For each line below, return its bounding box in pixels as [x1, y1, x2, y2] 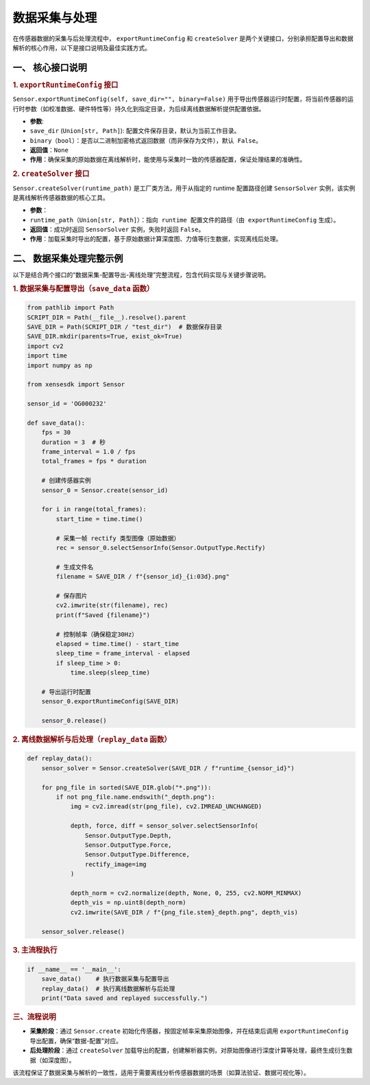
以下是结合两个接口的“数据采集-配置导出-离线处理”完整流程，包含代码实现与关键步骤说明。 [12, 271, 270, 279]
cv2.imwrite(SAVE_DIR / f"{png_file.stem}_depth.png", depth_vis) [70, 908, 298, 916]
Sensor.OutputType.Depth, [84, 831, 172, 839]
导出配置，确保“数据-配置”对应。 [29, 1036, 123, 1045]
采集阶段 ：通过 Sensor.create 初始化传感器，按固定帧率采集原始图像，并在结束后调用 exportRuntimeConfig [29, 1027, 349, 1036]
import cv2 [27, 342, 64, 350]
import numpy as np [27, 361, 92, 369]
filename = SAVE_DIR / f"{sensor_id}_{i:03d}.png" [56, 573, 230, 581]
